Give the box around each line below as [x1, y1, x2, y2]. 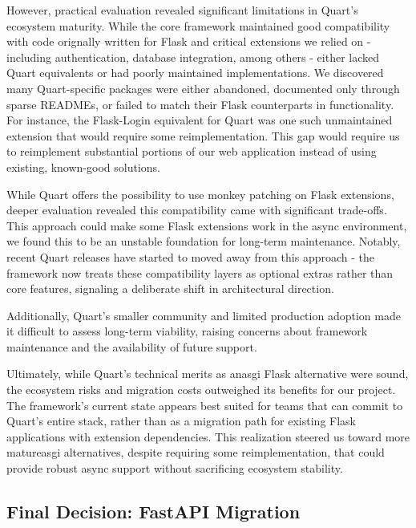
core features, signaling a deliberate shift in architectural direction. [6, 280, 334, 297]
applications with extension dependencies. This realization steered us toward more [6, 428, 410, 445]
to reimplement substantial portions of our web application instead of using [6, 143, 377, 160]
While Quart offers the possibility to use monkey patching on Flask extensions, [6, 185, 394, 202]
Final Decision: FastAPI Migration [6, 499, 301, 524]
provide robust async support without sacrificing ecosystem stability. [6, 460, 343, 477]
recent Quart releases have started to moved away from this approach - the [6, 248, 374, 265]
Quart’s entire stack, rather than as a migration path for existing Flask [6, 412, 357, 429]
